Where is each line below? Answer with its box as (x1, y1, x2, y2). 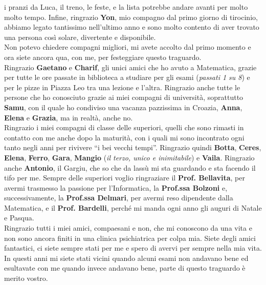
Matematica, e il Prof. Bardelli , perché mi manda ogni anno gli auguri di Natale (4, 202, 262, 213)
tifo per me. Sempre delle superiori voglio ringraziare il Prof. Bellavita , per (4, 172, 245, 183)
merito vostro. (4, 273, 48, 283)
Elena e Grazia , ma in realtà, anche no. (4, 112, 133, 123)
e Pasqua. (4, 212, 34, 223)
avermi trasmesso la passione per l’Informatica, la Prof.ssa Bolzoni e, (4, 182, 228, 193)
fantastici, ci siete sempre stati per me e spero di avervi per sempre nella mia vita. (4, 242, 262, 253)
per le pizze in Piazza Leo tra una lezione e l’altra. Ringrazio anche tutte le (4, 82, 240, 92)
